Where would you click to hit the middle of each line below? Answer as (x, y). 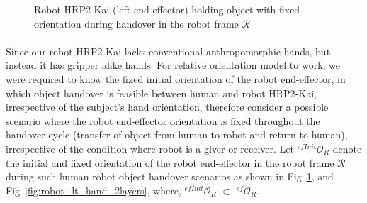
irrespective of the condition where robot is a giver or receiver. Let (150, 148)
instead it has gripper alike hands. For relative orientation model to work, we (173, 65)
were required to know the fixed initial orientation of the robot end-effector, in (176, 78)
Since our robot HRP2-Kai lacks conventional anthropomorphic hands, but (168, 51)
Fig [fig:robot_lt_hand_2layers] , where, (94, 190)
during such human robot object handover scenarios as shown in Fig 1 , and (170, 176)
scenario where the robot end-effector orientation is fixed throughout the (163, 120)
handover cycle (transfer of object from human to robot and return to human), (177, 135)
